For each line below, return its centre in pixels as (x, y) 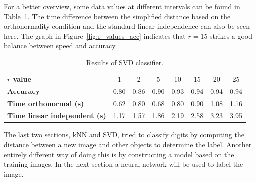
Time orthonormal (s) (46, 103)
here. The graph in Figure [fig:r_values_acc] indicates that (95, 36)
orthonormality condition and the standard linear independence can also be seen (127, 26)
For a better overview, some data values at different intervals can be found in (122, 6)
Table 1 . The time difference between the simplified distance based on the (117, 16)
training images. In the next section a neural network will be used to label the (124, 164)
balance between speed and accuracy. (61, 45)
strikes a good (231, 36)
